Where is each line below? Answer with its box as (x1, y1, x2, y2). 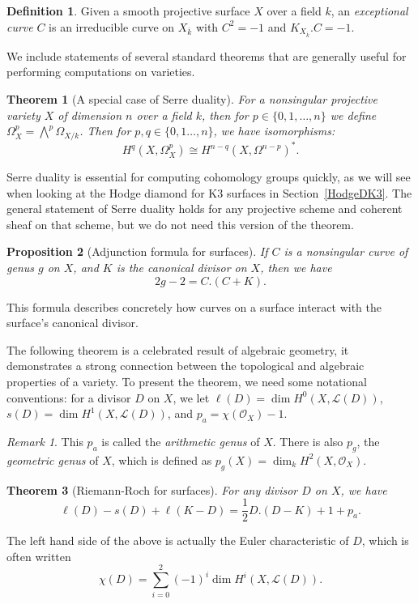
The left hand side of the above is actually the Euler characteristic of (6, 532, 349, 549)
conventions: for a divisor (6, 389, 131, 406)
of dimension (58, 106, 122, 123)
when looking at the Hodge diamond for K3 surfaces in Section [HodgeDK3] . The (6, 184, 412, 201)
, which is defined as (111, 451, 212, 468)
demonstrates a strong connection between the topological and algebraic (6, 357, 365, 374)
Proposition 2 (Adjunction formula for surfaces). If (6, 243, 268, 260)
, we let (173, 389, 210, 406)
